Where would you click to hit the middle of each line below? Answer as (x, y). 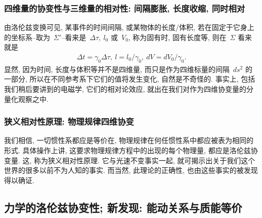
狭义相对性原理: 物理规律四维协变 (69, 121)
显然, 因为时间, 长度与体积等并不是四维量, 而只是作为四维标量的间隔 (117, 69)
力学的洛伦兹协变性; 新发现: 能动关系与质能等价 (123, 207)
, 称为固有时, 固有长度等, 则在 (177, 37)
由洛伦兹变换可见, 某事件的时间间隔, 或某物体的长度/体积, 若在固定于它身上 (129, 27)
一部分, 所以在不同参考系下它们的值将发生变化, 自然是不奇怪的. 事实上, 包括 (130, 79)
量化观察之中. (26, 99)
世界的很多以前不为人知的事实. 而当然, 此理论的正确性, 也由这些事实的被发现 (131, 170)
